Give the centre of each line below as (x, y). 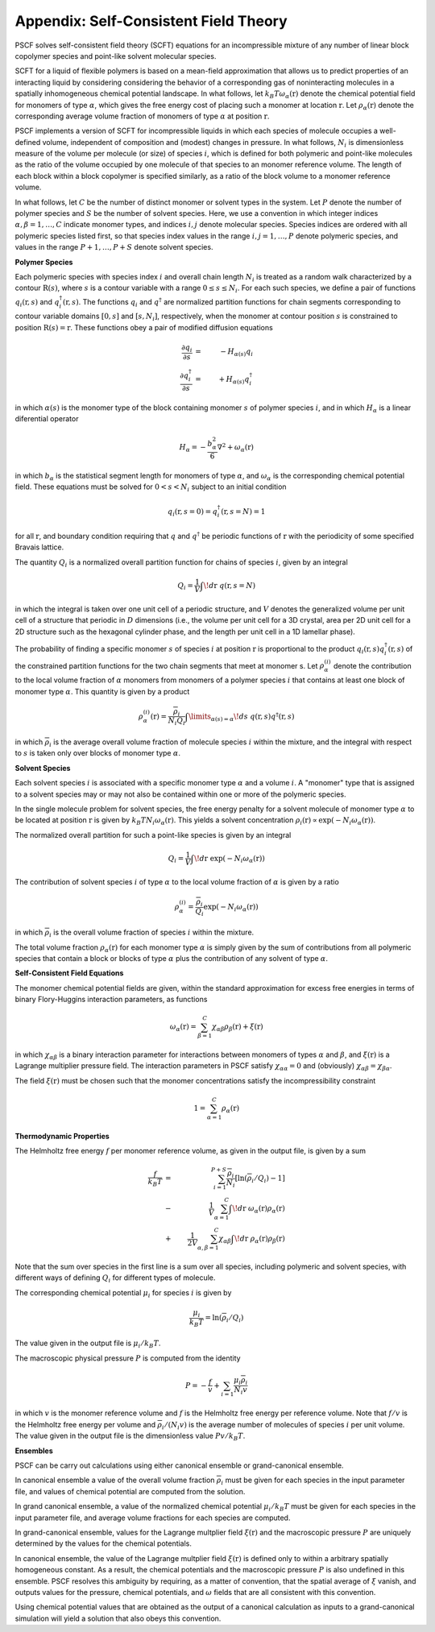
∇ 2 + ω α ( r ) (235, 447)
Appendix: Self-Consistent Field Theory (151, 21)
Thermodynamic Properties (62, 1136)
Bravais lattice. (39, 547)
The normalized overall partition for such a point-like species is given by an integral (153, 835)
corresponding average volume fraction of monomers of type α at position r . (142, 116)
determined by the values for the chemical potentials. (104, 1543)
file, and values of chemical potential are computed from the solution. (130, 1491)
